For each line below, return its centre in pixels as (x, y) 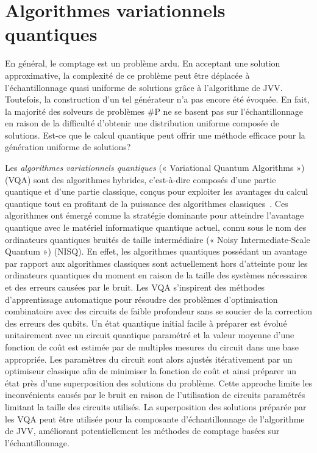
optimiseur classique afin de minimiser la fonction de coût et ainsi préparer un (151, 371)
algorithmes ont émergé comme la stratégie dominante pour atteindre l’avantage (155, 215)
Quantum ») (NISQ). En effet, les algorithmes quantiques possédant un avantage (156, 251)
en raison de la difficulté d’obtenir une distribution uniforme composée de (142, 123)
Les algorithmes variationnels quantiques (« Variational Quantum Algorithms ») (155, 168)
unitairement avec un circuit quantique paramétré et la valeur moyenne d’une (150, 335)
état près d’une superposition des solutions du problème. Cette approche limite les (158, 382)
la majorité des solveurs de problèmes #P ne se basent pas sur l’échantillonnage (154, 111)
